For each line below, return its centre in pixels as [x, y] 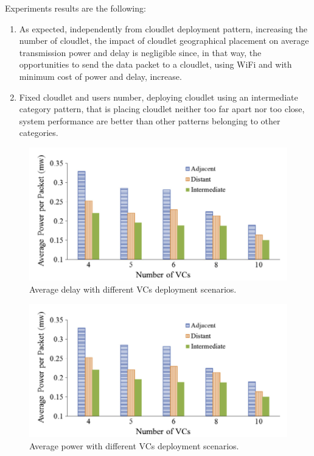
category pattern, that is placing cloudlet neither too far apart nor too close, [162, 109]
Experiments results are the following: [75, 8]
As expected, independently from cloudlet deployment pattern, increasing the [163, 28]
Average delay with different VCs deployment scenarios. [133, 289]
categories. [39, 133]
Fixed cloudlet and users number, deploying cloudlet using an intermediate [159, 97]
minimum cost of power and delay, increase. [100, 76]
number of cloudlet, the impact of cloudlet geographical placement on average [164, 41]
